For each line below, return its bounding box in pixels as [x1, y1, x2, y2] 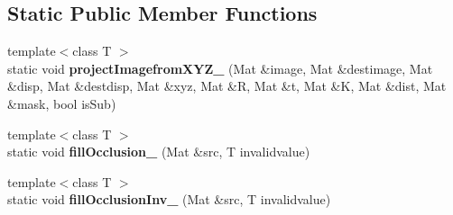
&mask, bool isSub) [7, 94, 116, 112]
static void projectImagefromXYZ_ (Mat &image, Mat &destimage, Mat [7, 58, 433, 77]
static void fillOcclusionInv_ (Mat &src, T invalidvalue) [7, 190, 331, 209]
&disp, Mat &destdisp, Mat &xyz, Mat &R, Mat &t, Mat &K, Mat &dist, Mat [7, 76, 447, 95]
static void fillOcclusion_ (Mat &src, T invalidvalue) [7, 142, 310, 161]
